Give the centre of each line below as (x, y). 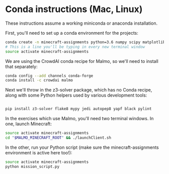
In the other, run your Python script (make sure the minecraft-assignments (82, 147)
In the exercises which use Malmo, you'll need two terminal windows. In (79, 119)
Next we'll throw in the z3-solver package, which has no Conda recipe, (79, 90)
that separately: (21, 66)
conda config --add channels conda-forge (49, 76)
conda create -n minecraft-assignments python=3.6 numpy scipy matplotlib (85, 42)
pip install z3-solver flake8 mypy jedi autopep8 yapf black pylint (78, 109)
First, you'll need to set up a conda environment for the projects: (72, 33)
